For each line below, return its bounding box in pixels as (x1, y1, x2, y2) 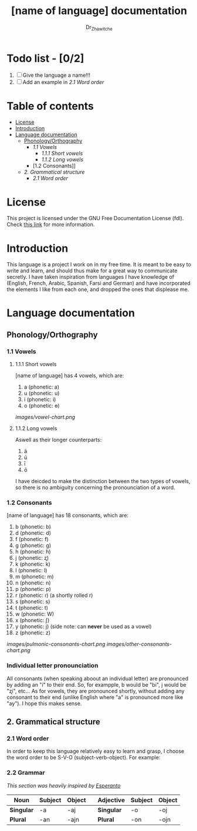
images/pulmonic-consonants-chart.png (6, 641, 106, 648)
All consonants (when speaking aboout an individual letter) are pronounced (6, 675, 189, 682)
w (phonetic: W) (15, 610, 55, 617)
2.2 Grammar (6, 769, 46, 777)
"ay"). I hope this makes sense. (6, 700, 82, 707)
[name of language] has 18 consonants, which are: (6, 512, 128, 519)
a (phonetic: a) (23, 383, 60, 391)
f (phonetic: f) (15, 536, 49, 543)
